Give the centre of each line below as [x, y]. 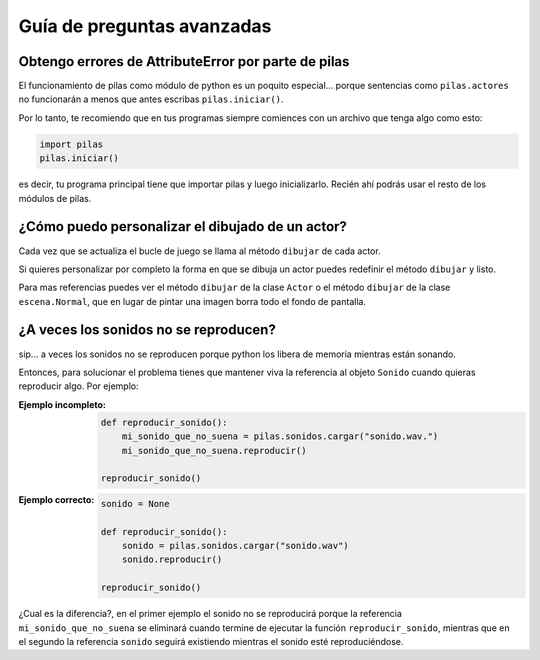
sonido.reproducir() [172, 559]
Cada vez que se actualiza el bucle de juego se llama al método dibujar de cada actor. [199, 251]
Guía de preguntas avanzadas [145, 26]
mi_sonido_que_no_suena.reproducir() [214, 450]
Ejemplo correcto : [56, 500]
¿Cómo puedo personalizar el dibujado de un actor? [182, 226]
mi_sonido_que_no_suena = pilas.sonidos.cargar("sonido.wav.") [280, 436]
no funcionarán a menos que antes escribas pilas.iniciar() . [151, 99]
